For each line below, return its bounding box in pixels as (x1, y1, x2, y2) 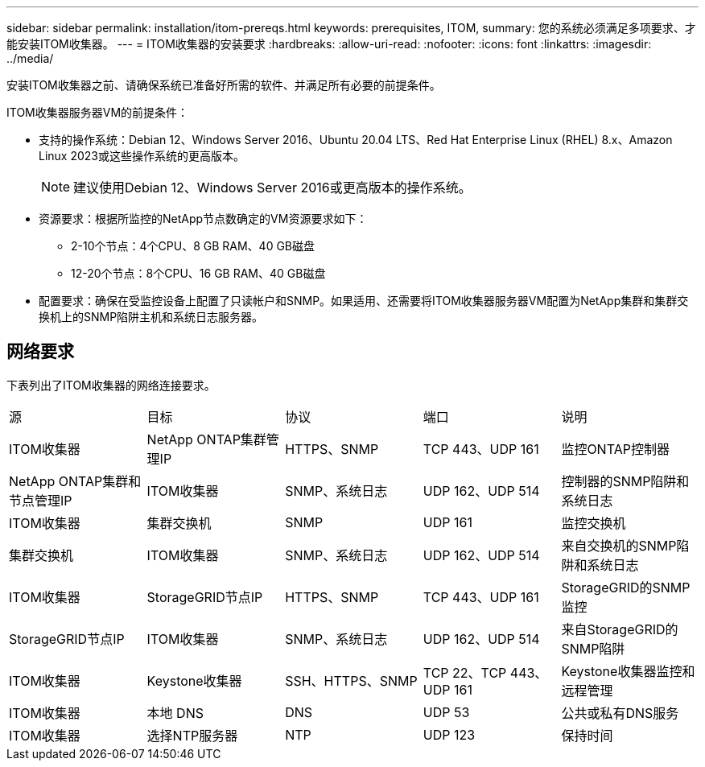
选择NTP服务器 (146, 727, 238, 744)
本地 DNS (146, 704, 204, 721)
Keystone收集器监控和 (561, 662, 695, 679)
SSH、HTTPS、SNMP (285, 672, 418, 689)
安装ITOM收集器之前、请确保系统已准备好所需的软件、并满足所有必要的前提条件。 (6, 78, 441, 92)
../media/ (6, 52, 54, 65)
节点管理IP (9, 492, 72, 509)
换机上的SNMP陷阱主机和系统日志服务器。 (39, 310, 264, 324)
